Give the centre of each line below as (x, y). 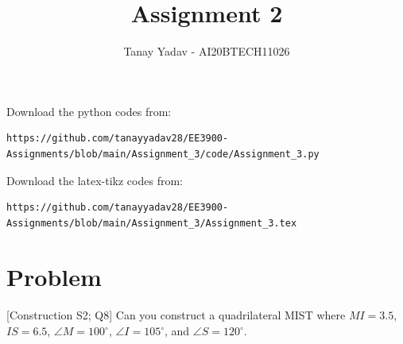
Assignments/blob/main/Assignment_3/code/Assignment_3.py (163, 154)
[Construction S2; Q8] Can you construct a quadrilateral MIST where (176, 315)
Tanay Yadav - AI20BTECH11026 (207, 51)
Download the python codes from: (89, 111)
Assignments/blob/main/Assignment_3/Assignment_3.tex (152, 223)
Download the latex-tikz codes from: (95, 180)
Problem (54, 277)
